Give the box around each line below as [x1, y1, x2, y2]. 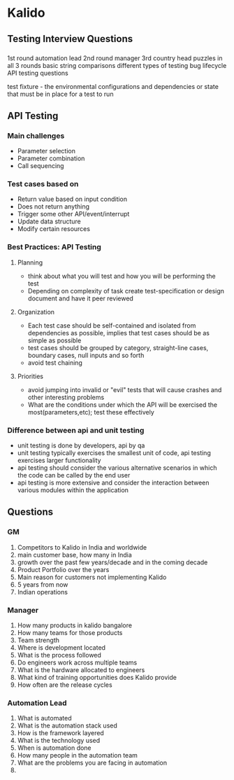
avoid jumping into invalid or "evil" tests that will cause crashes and [27, 385, 222, 394]
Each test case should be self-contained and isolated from [27, 321, 196, 330]
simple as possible [27, 336, 82, 344]
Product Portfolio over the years [17, 565, 110, 573]
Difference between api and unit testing [7, 425, 145, 435]
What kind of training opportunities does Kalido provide [17, 674, 177, 682]
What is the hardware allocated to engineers [17, 666, 145, 674]
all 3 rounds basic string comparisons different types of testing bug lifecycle [7, 61, 227, 69]
